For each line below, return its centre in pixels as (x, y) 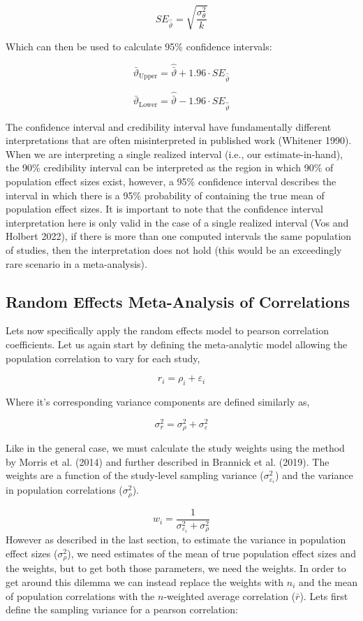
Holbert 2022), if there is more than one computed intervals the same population (179, 236)
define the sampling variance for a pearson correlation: (122, 609)
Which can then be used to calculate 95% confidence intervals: (139, 46)
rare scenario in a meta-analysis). (76, 263)
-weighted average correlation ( (230, 595)
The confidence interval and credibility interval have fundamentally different (169, 126)
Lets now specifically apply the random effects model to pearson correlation (168, 330)
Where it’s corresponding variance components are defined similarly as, (158, 401)
